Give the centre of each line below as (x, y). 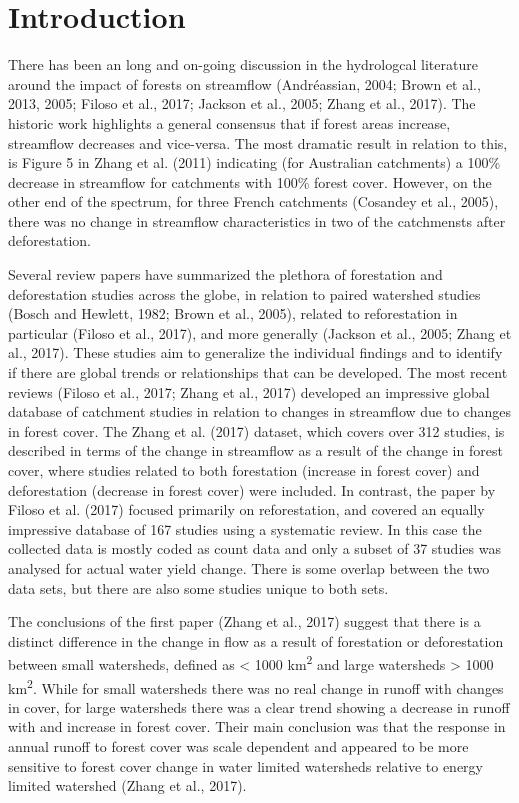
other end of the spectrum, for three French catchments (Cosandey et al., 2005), (253, 201)
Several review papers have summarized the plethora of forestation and (225, 274)
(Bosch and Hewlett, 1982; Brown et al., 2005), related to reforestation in (233, 313)
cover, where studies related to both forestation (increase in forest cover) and (244, 470)
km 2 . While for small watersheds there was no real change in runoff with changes (256, 686)
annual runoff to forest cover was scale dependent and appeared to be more (238, 746)
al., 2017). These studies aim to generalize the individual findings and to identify (255, 352)
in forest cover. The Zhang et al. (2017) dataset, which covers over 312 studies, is (256, 430)
